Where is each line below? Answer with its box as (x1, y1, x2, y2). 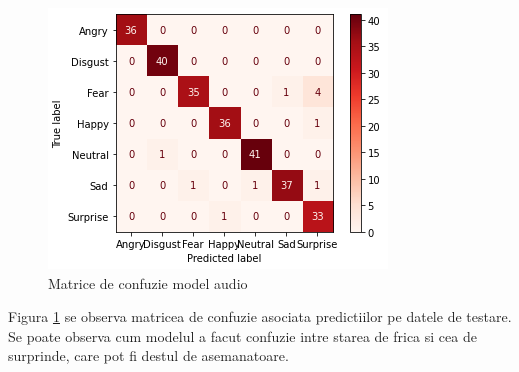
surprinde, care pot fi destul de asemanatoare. (8, 345, 289, 366)
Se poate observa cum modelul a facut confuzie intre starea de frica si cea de (8, 325, 477, 346)
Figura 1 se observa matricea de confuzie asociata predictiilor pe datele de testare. (8, 306, 512, 327)
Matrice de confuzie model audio (48, 272, 248, 293)
